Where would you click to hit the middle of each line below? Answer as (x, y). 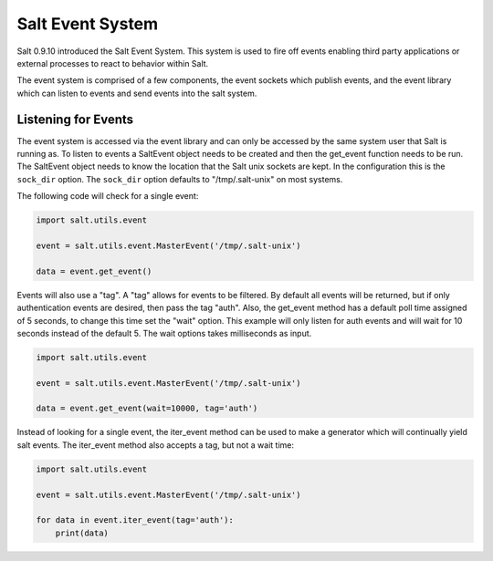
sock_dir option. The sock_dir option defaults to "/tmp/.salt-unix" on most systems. (180, 179)
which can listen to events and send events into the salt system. (137, 93)
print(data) (82, 533)
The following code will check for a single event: (108, 196)
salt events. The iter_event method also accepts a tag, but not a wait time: (155, 445)
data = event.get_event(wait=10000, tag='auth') (147, 409)
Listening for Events (75, 119)
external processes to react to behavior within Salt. (113, 63)
